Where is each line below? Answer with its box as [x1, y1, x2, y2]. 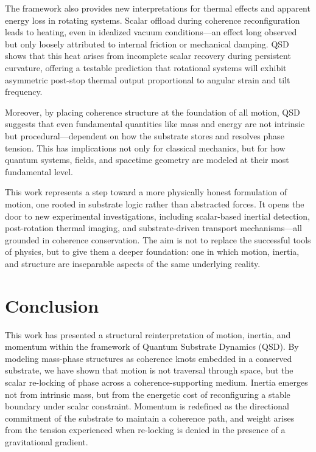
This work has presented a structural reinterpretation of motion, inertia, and [5, 328, 291, 341]
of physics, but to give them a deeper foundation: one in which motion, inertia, [5, 245, 300, 258]
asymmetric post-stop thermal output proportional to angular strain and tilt [5, 73, 290, 86]
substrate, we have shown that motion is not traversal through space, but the [5, 364, 293, 377]
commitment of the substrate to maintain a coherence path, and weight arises [5, 411, 295, 424]
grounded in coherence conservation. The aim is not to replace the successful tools [5, 233, 311, 246]
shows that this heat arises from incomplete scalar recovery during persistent [5, 49, 291, 62]
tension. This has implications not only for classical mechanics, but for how [5, 141, 286, 154]
